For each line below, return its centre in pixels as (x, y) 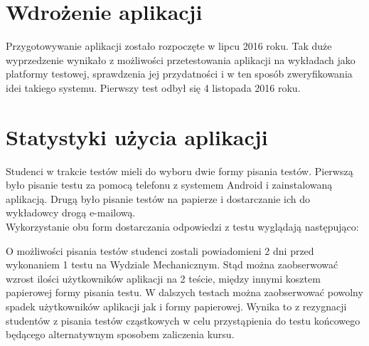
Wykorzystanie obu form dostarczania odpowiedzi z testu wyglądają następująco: (182, 226)
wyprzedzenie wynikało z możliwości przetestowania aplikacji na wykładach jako (181, 59)
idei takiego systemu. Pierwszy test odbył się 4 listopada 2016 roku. (153, 87)
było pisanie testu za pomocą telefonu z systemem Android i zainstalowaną (169, 185)
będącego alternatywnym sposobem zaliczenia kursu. (120, 334)
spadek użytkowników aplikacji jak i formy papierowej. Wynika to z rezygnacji (176, 306)
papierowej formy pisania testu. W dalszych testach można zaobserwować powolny (184, 292)
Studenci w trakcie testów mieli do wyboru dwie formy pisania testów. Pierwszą (180, 171)
